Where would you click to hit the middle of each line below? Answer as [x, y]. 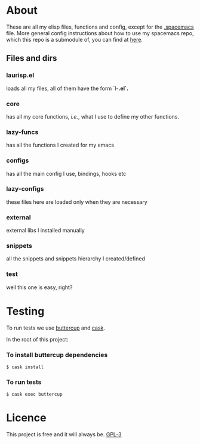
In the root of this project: [37, 339]
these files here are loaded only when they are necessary [77, 202]
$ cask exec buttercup [34, 395]
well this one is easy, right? [39, 287]
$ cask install [25, 367]
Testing [25, 311]
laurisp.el [20, 75]
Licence [26, 418]
